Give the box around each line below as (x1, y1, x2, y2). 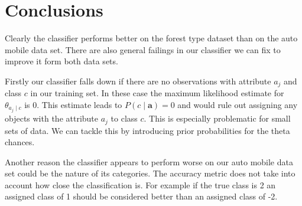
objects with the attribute (5, 112, 99, 125)
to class (111, 112, 138, 125)
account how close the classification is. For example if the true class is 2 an (5, 178, 276, 191)
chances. (5, 136, 35, 148)
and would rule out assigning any (177, 98, 298, 110)
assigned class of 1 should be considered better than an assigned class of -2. (5, 190, 278, 202)
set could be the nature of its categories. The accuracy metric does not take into (5, 167, 295, 179)
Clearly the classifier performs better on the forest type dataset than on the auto (5, 32, 298, 44)
